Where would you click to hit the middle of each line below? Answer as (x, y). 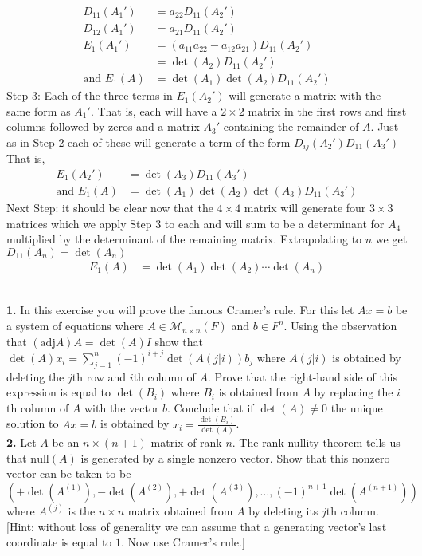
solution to (33, 423)
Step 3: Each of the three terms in (90, 95)
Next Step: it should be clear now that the (110, 208)
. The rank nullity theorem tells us (316, 442)
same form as (39, 110)
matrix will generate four (305, 208)
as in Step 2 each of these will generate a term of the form (148, 142)
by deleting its (283, 511)
